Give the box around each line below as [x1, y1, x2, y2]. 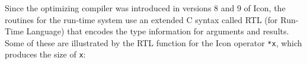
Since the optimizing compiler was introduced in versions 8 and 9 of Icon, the [5, 2, 286, 14]
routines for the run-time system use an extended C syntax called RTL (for [5, 13, 278, 25]
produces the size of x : [5, 48, 86, 60]
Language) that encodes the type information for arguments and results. [26, 25, 289, 37]
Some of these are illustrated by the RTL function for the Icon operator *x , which [5, 36, 302, 49]
